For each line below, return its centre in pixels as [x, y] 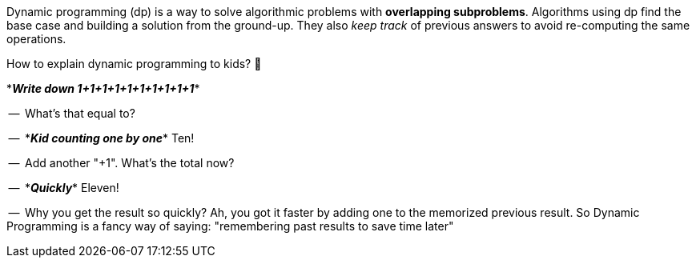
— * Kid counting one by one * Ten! [101, 138]
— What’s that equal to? [72, 113]
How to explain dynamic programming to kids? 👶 [134, 64]
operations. [36, 39]
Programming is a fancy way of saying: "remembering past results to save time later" [230, 226]
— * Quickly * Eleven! [64, 188]
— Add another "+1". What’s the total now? [121, 163]
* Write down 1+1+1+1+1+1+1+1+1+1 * [103, 88]
